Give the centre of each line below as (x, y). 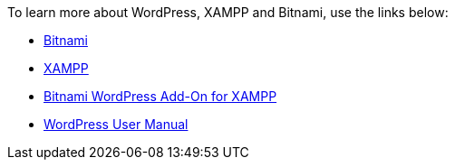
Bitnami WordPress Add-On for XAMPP (160, 96)
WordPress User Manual (116, 124)
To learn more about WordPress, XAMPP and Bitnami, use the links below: (228, 12)
